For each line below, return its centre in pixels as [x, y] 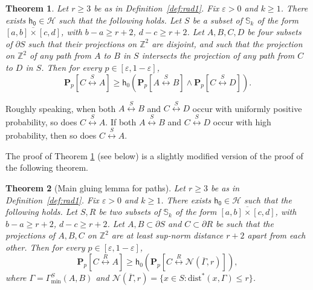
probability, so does [41, 121]
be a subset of [217, 20]
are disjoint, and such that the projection [227, 43]
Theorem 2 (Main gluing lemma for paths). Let [95, 187]
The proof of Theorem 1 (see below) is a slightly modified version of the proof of [154, 155]
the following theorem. [47, 167]
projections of [31, 235]
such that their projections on [82, 43]
